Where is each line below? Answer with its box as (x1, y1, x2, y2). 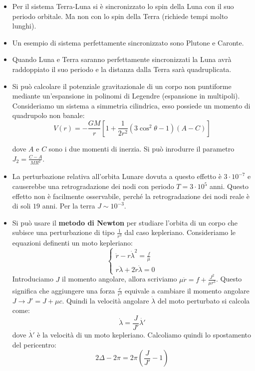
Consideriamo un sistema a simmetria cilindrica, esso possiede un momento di (12, 100, 251, 110)
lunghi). (12, 20, 36, 31)
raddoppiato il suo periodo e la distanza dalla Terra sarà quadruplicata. (12, 63, 232, 74)
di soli (12, 200, 31, 211)
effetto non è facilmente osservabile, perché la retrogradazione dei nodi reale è (12, 190, 250, 201)
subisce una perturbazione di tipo (12, 227, 115, 237)
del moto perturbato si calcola (157, 295, 250, 305)
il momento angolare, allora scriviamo (62, 273, 177, 284)
